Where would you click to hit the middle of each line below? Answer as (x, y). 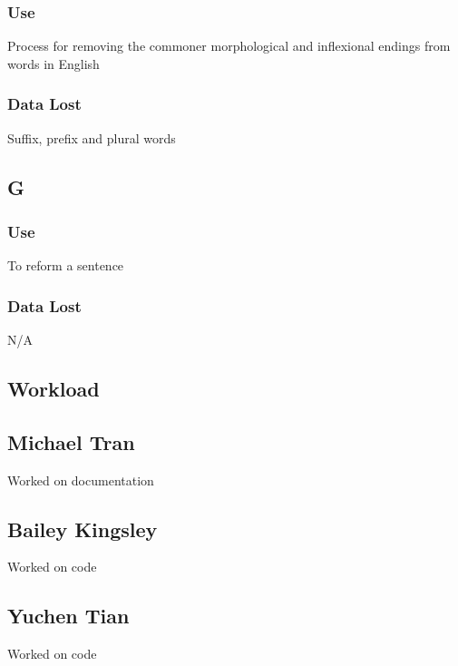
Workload (54, 389)
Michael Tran (71, 441)
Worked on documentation (81, 480)
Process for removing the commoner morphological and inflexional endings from (229, 46)
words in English (54, 63)
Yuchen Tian (68, 616)
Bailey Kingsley (83, 529)
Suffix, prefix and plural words (92, 137)
